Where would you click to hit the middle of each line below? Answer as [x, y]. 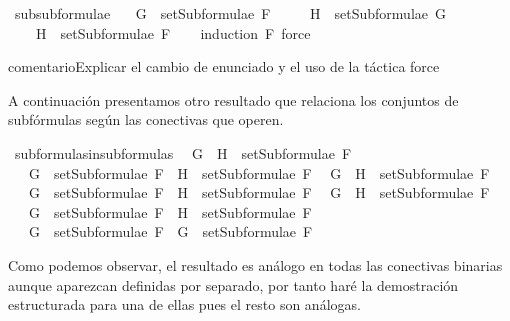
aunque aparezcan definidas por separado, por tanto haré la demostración [233, 284]
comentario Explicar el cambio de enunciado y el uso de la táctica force [224, 66]
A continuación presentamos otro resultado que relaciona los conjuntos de [233, 99]
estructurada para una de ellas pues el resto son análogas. [184, 304]
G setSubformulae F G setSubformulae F [170, 231]
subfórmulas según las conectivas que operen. [146, 119]
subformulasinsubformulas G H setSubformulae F [183, 152]
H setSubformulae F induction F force [173, 32]
